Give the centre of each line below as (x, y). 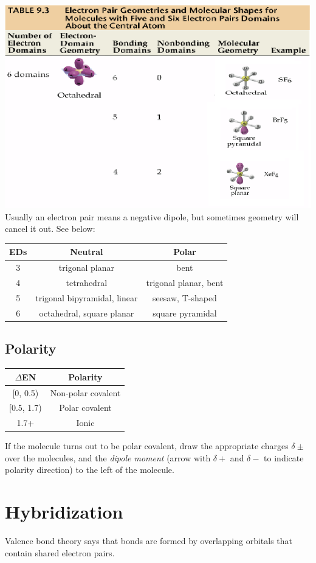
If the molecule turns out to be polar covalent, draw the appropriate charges (147, 446)
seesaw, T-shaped (184, 298)
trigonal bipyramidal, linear (87, 298)
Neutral (87, 252)
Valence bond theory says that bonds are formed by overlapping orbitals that (149, 541)
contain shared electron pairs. (60, 552)
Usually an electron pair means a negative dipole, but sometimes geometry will (152, 216)
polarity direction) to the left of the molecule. (90, 470)
